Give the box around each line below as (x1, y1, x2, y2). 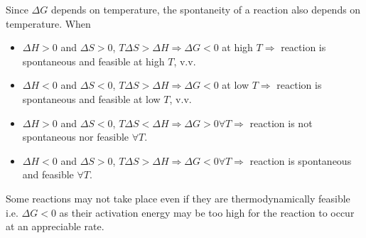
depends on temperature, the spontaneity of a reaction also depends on (50, 2, 361, 16)
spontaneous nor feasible (22, 129, 129, 144)
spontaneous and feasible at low (22, 91, 161, 106)
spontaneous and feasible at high (22, 53, 165, 68)
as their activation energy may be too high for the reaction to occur (59, 205, 355, 220)
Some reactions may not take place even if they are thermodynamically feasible (6, 190, 350, 205)
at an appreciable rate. (6, 219, 104, 234)
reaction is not (249, 115, 313, 130)
